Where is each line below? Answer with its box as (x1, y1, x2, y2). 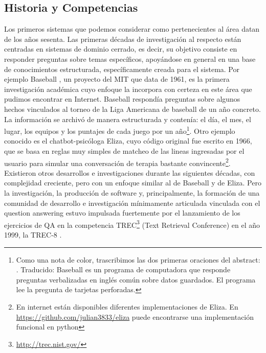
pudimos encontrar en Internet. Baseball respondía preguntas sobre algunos (4, 93, 240, 104)
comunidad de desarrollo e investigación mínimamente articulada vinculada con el (4, 197, 260, 208)
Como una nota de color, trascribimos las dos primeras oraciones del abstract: (16, 254, 260, 265)
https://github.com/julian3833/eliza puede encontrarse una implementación (16, 311, 254, 322)
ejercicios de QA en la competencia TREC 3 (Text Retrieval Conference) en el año (4, 218, 260, 230)
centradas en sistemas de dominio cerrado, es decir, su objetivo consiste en (4, 43, 237, 54)
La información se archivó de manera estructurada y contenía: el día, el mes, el (4, 113, 251, 124)
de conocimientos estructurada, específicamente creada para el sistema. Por (4, 63, 239, 74)
